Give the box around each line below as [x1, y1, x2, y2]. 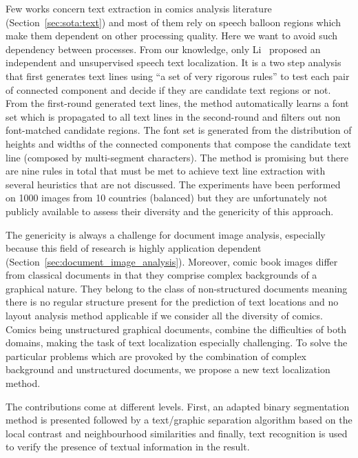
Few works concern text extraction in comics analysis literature [6, 1, 272, 15]
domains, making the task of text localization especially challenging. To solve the [6, 335, 348, 350]
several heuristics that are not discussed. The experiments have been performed [6, 177, 341, 191]
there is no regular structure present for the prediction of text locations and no [6, 295, 339, 309]
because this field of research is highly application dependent [6, 241, 262, 255]
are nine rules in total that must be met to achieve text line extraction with [6, 163, 326, 178]
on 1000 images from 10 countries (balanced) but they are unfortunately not [6, 190, 328, 205]
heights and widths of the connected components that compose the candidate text [6, 136, 351, 150]
